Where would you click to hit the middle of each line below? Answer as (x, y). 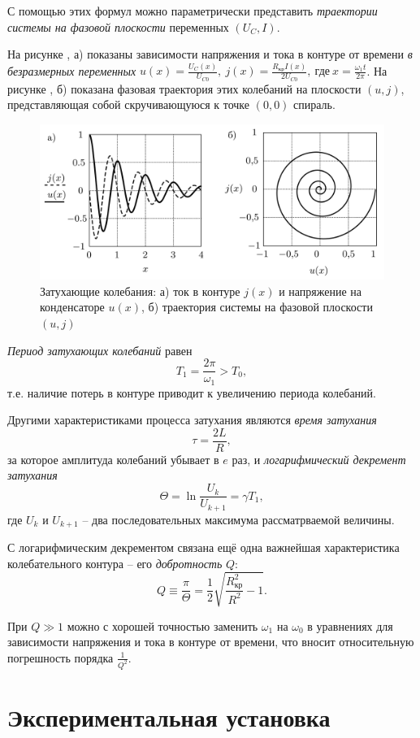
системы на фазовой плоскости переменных (118, 26)
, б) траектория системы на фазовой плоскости (257, 307)
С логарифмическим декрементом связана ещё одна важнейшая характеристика (204, 547)
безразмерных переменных (72, 70)
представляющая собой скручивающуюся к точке (129, 104)
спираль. (314, 104)
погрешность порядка (61, 657)
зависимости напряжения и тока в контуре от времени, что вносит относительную (211, 642)
